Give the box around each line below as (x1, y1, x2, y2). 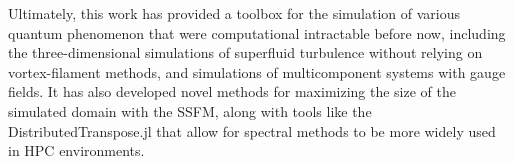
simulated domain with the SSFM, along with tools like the (8, 100, 372, 121)
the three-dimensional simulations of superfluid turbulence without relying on (8, 42, 483, 63)
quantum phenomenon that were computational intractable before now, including (8, 22, 506, 43)
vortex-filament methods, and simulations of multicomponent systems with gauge (8, 61, 506, 82)
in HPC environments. (8, 140, 145, 161)
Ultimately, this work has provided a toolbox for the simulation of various (8, 3, 461, 23)
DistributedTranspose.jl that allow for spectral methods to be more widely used (8, 120, 496, 141)
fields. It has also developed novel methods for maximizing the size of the (8, 81, 456, 102)
